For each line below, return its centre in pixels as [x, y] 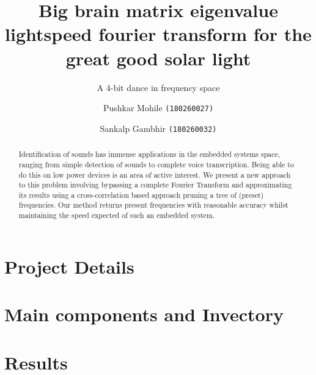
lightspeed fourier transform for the [158, 34]
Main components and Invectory [144, 314]
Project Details [69, 266]
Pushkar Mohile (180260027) [158, 108]
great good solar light [158, 58]
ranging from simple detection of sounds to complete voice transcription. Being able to [156, 164]
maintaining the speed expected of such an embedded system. [117, 215]
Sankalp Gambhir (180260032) [158, 128]
